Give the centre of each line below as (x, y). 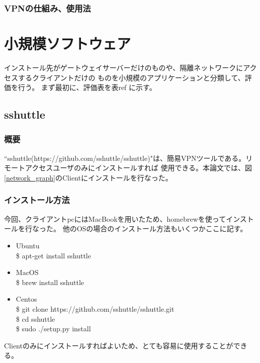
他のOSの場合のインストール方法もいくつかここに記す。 (155, 229)
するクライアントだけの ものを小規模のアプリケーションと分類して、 (131, 77)
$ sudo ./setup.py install (53, 329)
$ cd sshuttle (35, 319)
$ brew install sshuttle (50, 282)
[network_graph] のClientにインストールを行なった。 (88, 177)
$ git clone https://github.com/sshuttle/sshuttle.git (95, 308)
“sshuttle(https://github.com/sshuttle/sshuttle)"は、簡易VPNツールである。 (125, 158)
